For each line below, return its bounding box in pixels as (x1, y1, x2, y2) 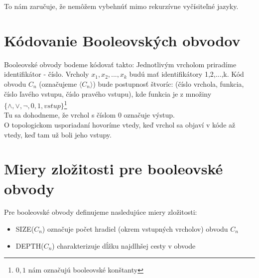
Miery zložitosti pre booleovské (4, 158, 223, 179)
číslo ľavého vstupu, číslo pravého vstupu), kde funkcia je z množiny (4, 88, 212, 99)
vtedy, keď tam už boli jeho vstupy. (4, 129, 112, 139)
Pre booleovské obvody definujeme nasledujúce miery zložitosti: (4, 207, 197, 217)
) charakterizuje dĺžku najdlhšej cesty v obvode (52, 240, 196, 251)
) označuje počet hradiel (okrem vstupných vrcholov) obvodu (42, 224, 228, 234)
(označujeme (39, 78, 77, 89)
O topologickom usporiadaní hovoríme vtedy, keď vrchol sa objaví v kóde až (4, 119, 236, 130)
